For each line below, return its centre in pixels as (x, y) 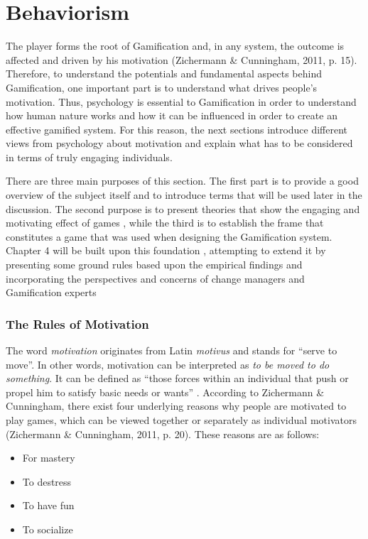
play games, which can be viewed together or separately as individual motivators (181, 420)
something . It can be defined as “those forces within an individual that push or (177, 378)
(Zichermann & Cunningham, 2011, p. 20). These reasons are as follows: (163, 434)
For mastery (49, 458)
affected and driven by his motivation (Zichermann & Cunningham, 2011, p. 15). (182, 59)
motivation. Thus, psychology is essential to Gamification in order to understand (181, 101)
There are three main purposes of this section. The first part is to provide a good (182, 181)
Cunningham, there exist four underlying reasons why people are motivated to (176, 406)
